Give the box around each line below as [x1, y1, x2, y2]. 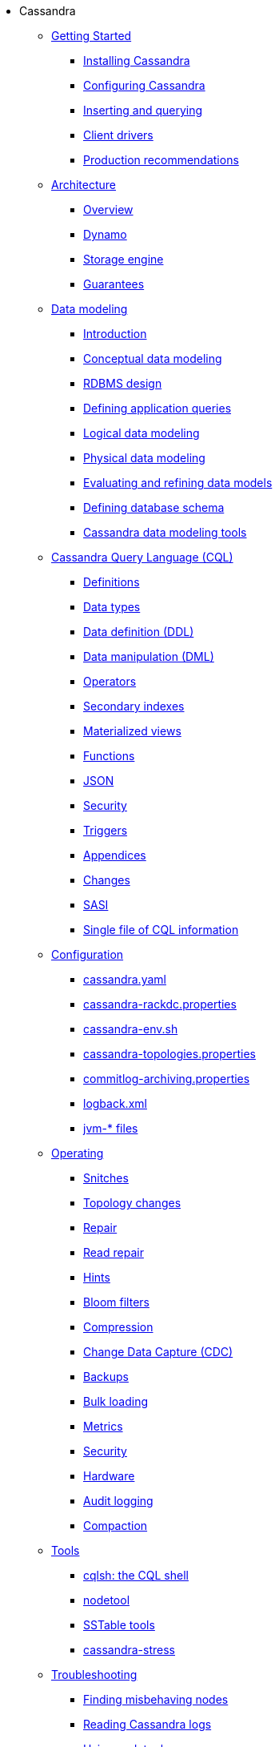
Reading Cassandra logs [83, 1717, 212, 1731]
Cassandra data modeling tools [83, 525, 247, 539]
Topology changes [83, 1196, 181, 1210]
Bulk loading [83, 1395, 149, 1408]
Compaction [83, 1519, 148, 1532]
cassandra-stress [83, 1643, 176, 1656]
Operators [83, 674, 137, 688]
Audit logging [83, 1494, 153, 1507]
